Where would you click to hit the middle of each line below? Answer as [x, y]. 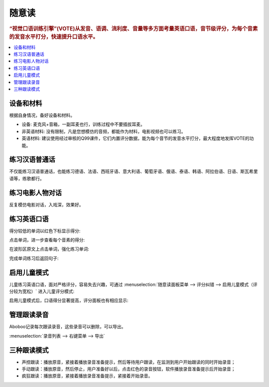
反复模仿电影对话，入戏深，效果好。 [46, 204]
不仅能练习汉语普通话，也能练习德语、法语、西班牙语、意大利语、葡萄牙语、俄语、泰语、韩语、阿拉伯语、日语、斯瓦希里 [134, 172]
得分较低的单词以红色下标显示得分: [45, 231]
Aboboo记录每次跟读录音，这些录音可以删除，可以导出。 [67, 327]
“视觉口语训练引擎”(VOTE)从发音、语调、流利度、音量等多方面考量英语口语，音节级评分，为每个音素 [134, 28]
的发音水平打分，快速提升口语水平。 [54, 37]
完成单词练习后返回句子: [34, 258]
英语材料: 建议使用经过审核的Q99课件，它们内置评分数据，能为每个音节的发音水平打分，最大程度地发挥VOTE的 [135, 138]
